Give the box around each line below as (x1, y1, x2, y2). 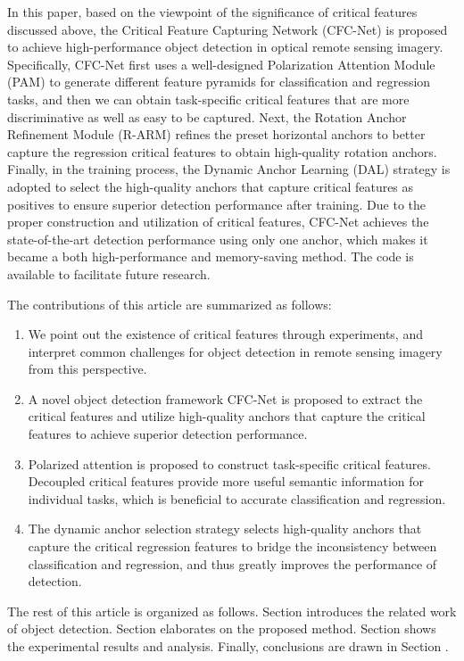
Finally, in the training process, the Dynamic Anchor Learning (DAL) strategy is (7, 160, 451, 178)
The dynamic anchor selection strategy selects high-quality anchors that (28, 519, 422, 538)
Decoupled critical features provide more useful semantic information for (28, 472, 425, 491)
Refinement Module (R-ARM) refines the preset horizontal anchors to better (7, 125, 426, 144)
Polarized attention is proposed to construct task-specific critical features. (28, 454, 431, 473)
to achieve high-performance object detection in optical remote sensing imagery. (7, 37, 443, 56)
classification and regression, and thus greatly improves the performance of (28, 554, 437, 573)
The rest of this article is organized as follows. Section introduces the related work (7, 601, 457, 620)
